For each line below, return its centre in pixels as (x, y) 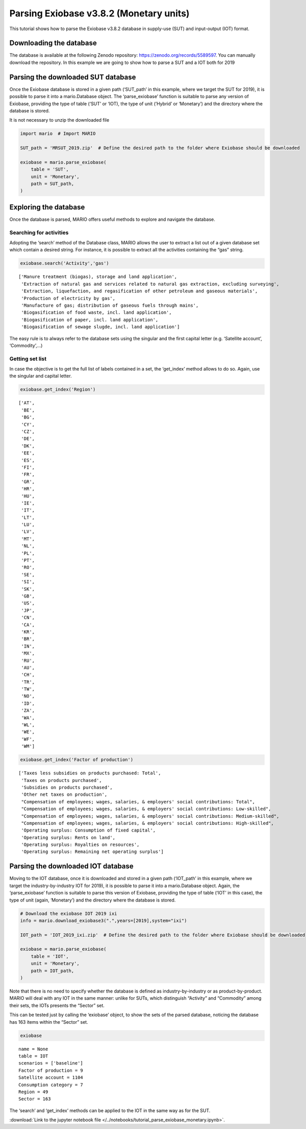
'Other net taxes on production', (64, 794)
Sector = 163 (35, 1099)
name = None (33, 1049)
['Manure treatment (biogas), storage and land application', (98, 277)
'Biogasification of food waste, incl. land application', (96, 313)
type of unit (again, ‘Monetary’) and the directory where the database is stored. (93, 900)
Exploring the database (47, 207)
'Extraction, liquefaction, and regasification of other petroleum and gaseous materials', (139, 291)
